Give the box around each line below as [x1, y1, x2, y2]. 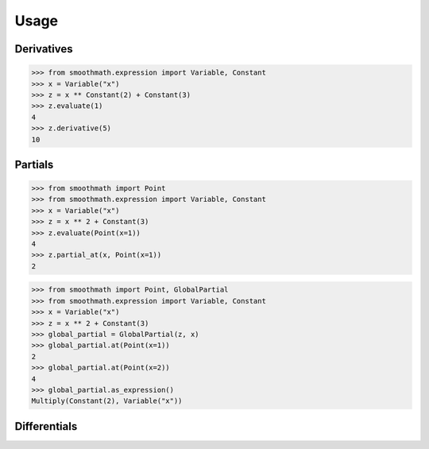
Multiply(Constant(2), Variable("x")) [31, 397, 183, 405]
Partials [14, 157, 54, 171]
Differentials [14, 420, 78, 433]
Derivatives [14, 42, 73, 56]
